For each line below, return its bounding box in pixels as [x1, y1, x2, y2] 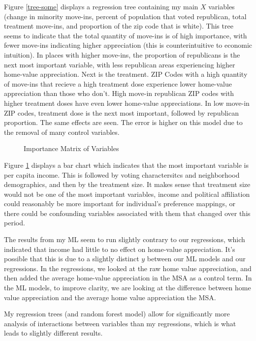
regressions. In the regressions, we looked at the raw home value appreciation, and [4, 263, 252, 273]
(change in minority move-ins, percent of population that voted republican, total [4, 11, 247, 21]
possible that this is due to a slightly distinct [4, 253, 139, 264]
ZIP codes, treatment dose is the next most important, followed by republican [4, 107, 239, 118]
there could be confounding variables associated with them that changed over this [4, 208, 251, 218]
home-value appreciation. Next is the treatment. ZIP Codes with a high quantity [4, 69, 248, 79]
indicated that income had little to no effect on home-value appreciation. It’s [4, 244, 235, 254]
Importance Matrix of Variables [24, 143, 119, 154]
